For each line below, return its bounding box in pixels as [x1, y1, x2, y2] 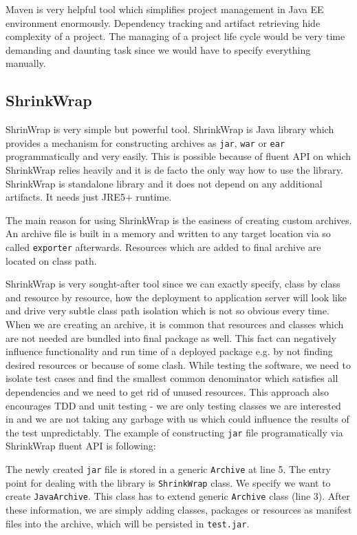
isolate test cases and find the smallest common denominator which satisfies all [6, 371, 338, 385]
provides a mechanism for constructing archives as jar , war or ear [6, 135, 285, 150]
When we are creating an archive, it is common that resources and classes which [6, 317, 344, 332]
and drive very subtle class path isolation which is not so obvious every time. [6, 303, 329, 318]
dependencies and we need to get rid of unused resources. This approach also [6, 384, 329, 398]
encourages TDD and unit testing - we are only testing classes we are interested [6, 398, 341, 412]
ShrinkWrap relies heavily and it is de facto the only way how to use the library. [6, 163, 343, 177]
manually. [6, 56, 46, 70]
